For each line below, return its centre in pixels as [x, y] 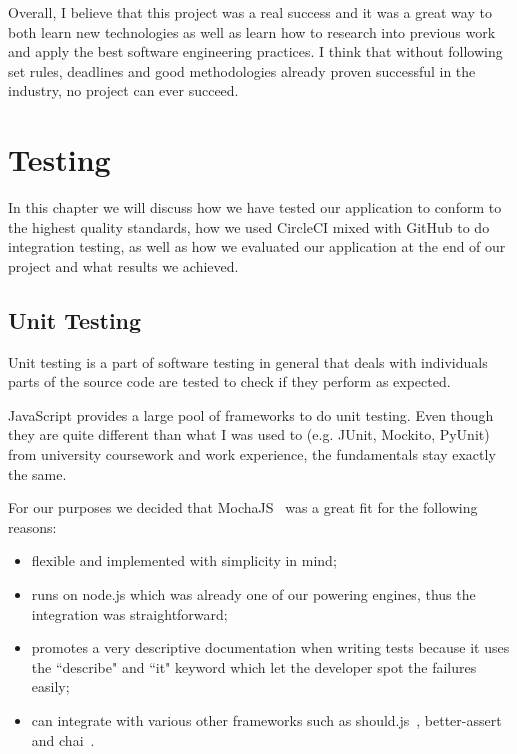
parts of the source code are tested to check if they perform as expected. [229, 381]
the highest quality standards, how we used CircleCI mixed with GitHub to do [249, 226]
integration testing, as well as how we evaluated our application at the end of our [257, 246]
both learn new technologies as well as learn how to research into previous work [252, 31]
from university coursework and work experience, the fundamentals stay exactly [252, 454]
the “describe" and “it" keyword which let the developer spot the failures [254, 666]
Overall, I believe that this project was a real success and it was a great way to [250, 12]
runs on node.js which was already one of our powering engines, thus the [253, 594]
